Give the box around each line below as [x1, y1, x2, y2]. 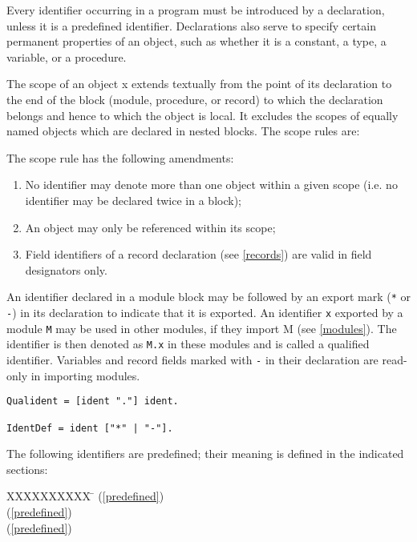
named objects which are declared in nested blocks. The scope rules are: [6, 122, 360, 139]
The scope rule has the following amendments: [6, 149, 234, 166]
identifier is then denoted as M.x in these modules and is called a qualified [6, 335, 370, 352]
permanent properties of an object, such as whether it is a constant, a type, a [6, 33, 387, 50]
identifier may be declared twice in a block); [25, 191, 241, 208]
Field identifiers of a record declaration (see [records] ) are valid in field [25, 246, 372, 263]
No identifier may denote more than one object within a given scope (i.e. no [25, 176, 398, 193]
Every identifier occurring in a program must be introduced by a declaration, [6, 2, 385, 18]
